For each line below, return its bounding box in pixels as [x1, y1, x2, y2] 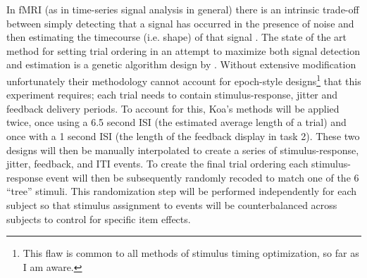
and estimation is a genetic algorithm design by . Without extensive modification [6, 57, 356, 72]
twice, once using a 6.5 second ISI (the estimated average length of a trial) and [6, 115, 347, 129]
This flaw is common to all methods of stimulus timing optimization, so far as [23, 246, 359, 260]
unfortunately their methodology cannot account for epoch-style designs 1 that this [6, 71, 361, 88]
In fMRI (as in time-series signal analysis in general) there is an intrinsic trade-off [6, 2, 359, 16]
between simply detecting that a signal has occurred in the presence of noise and [6, 15, 354, 30]
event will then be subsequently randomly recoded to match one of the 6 [46, 170, 359, 184]
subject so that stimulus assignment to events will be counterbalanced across [6, 197, 337, 212]
